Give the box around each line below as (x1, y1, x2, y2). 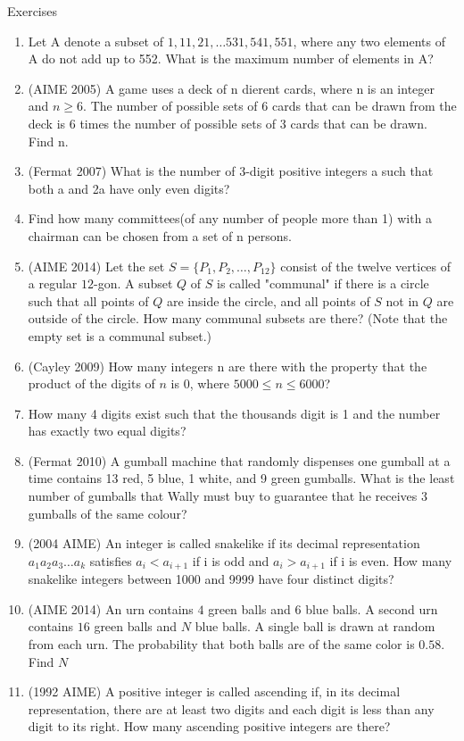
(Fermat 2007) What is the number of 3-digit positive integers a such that (28, 162, 434, 180)
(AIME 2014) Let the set (28, 256, 165, 275)
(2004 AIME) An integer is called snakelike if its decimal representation (28, 534, 420, 553)
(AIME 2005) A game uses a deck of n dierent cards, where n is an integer (28, 79, 435, 97)
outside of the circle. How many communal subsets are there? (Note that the (28, 309, 448, 328)
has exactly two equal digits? (28, 421, 186, 440)
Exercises (7, 2, 57, 20)
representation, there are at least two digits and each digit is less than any (28, 699, 435, 718)
